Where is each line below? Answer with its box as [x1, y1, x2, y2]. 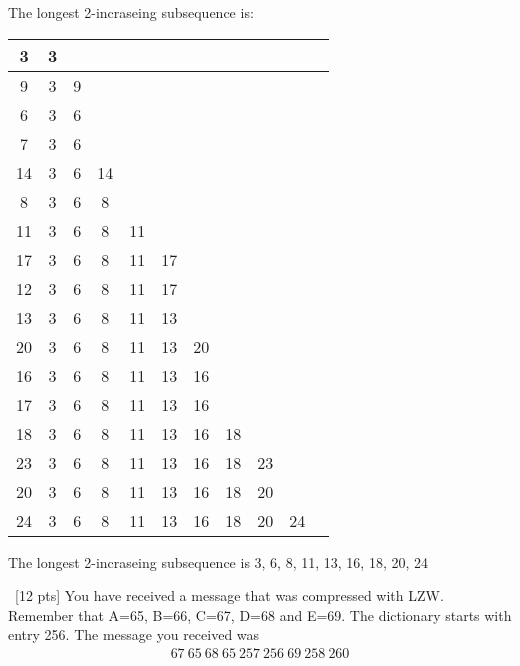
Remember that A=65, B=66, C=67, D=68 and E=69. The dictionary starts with [8, 604, 512, 625]
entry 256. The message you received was [8, 624, 260, 645]
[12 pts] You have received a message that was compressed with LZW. [14, 585, 444, 606]
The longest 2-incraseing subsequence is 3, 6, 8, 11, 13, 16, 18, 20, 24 [8, 551, 428, 572]
